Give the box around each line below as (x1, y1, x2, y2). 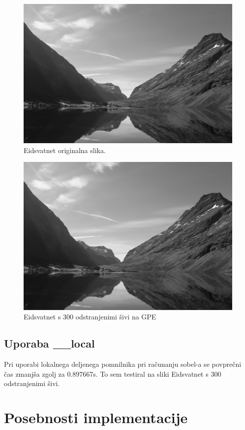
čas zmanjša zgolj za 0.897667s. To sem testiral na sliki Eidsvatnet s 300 (4, 368, 221, 379)
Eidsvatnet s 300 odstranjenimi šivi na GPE (24, 312, 156, 322)
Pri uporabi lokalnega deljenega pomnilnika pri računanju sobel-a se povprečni (4, 358, 242, 369)
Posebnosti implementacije (4, 407, 188, 427)
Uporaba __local (4, 336, 95, 351)
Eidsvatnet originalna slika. (24, 145, 106, 155)
